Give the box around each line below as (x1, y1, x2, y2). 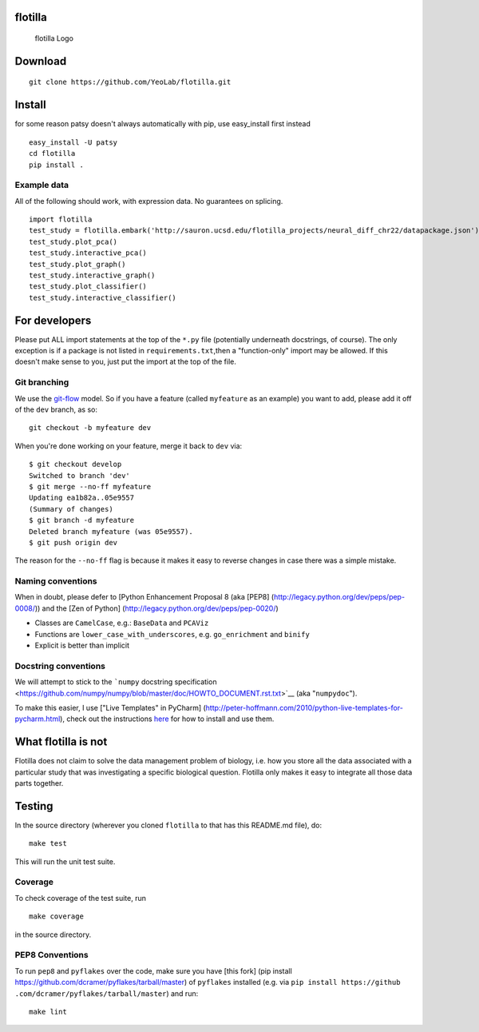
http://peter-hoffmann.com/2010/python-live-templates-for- (205, 703, 403, 712)
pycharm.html (14, 714, 61, 723)
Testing (14, 799, 53, 813)
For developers (14, 313, 92, 327)
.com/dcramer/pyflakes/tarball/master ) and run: (14, 988, 199, 998)
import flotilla (29, 215, 93, 224)
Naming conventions (14, 576, 97, 587)
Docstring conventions (14, 660, 105, 671)
